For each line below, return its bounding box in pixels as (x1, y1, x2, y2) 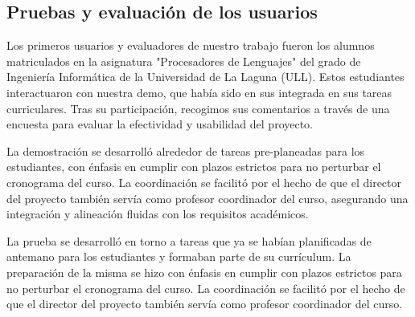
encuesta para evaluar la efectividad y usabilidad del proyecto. (6, 116, 314, 132)
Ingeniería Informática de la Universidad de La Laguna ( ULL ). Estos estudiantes (6, 68, 405, 85)
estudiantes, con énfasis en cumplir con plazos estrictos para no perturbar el (6, 158, 381, 175)
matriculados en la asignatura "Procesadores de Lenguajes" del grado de (6, 52, 361, 69)
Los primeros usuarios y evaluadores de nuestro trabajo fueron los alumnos (6, 37, 375, 54)
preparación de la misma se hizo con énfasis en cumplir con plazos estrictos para (6, 263, 402, 280)
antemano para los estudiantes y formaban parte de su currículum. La (6, 248, 351, 265)
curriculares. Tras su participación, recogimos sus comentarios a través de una (6, 100, 390, 116)
